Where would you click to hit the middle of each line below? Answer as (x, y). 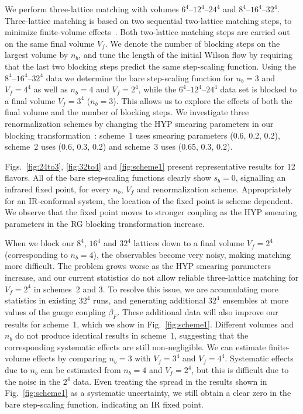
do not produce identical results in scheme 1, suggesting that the (132, 335)
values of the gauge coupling (55, 311)
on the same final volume (50, 43)
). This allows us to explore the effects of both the (203, 100)
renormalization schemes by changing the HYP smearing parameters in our (139, 123)
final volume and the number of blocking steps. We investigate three (127, 112)
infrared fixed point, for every (58, 189)
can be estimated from (81, 370)
